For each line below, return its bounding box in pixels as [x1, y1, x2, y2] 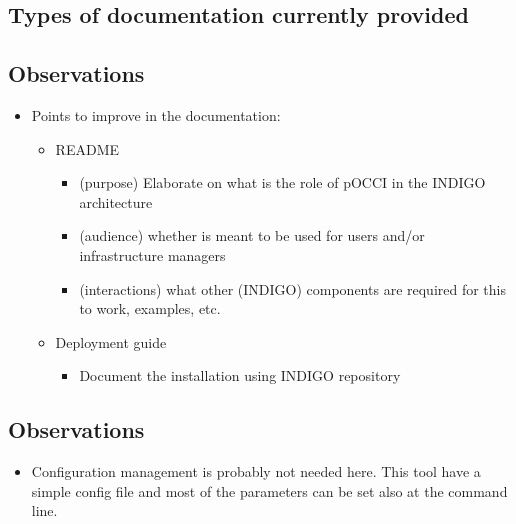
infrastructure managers [79, 244, 226, 265]
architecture [79, 191, 153, 212]
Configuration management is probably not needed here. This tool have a [31, 461, 481, 482]
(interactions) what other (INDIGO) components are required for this [79, 278, 506, 299]
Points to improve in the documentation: [31, 104, 281, 125]
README [55, 138, 119, 159]
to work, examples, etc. [79, 298, 221, 319]
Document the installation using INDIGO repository [79, 365, 401, 386]
